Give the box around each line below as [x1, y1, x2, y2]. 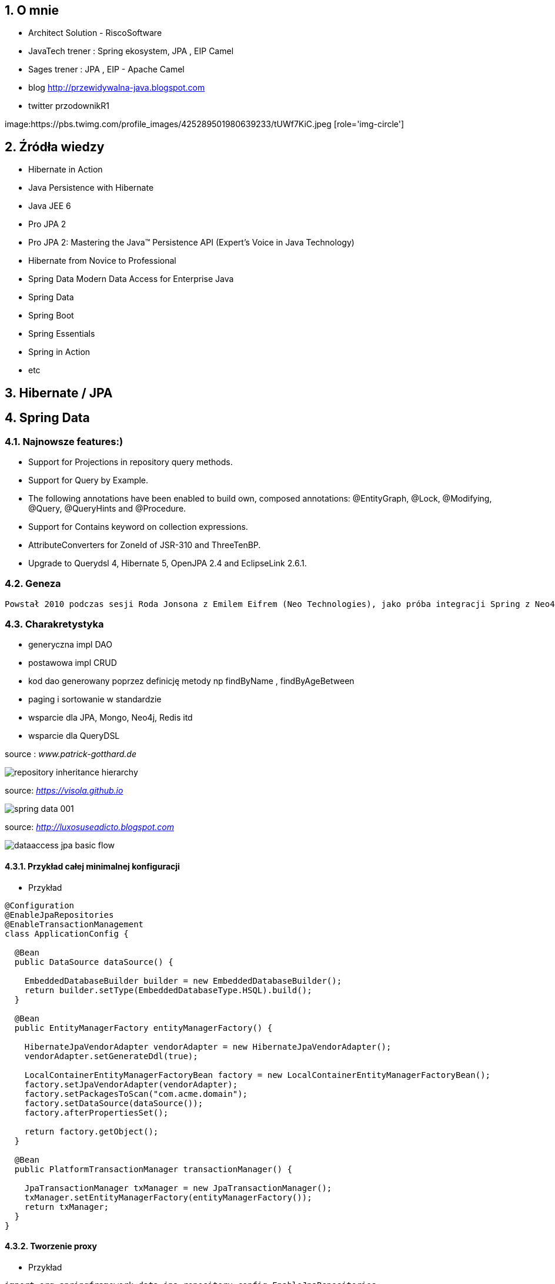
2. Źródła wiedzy [5, 139, 105, 154]
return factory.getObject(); [24, 1126, 159, 1136]
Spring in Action [28, 347, 91, 357]
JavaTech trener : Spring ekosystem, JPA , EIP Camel [28, 46, 234, 57]
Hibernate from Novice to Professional [28, 256, 176, 266]
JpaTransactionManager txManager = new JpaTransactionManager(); [24, 1183, 332, 1193]
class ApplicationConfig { [5, 928, 129, 938]
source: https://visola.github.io [5, 785, 123, 796]
